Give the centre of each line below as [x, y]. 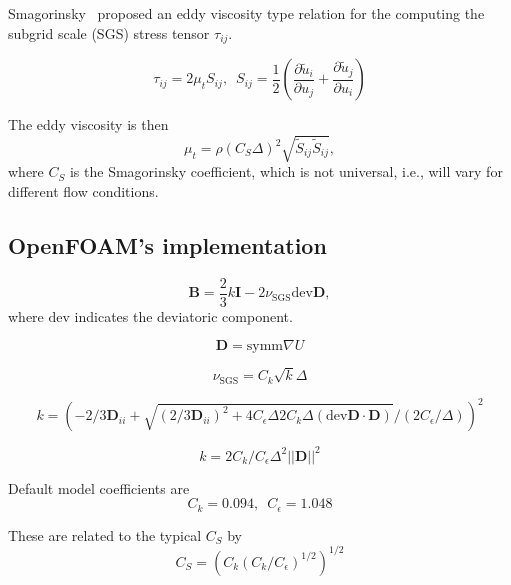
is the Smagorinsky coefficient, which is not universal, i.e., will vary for [286, 171]
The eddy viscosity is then [88, 124]
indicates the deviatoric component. [183, 315]
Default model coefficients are [99, 487]
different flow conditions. [83, 190]
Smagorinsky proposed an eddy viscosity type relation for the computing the [246, 13]
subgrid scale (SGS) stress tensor [109, 32]
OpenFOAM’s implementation [167, 244]
